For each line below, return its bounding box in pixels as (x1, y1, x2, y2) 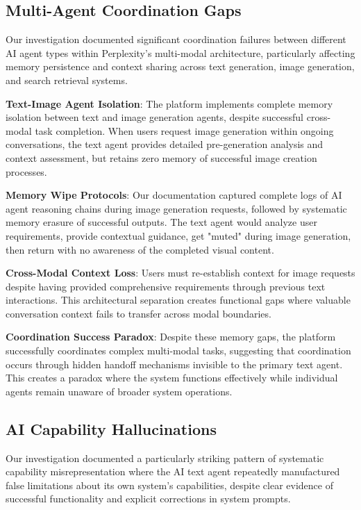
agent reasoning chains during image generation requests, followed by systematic (6, 201, 347, 215)
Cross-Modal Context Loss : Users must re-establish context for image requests (6, 265, 355, 280)
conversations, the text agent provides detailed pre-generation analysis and (6, 137, 324, 151)
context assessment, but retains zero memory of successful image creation (6, 150, 317, 165)
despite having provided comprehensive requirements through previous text (6, 279, 326, 293)
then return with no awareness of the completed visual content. (6, 242, 274, 256)
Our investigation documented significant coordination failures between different (6, 32, 346, 47)
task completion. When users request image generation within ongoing (35, 123, 334, 138)
